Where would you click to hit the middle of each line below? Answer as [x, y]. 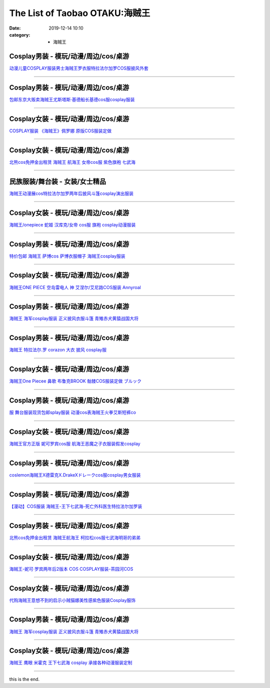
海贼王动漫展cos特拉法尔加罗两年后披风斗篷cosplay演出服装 [71, 193]
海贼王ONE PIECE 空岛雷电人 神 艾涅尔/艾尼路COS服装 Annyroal [75, 287]
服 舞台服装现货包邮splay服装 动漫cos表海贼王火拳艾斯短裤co [72, 412]
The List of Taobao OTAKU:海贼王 [80, 13]
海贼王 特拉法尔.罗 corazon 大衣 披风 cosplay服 [58, 350]
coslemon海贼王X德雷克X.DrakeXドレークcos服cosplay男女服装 [75, 475]
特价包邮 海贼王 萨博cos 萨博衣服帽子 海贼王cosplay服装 [67, 256]
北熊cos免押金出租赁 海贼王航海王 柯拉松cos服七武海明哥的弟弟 [75, 537]
